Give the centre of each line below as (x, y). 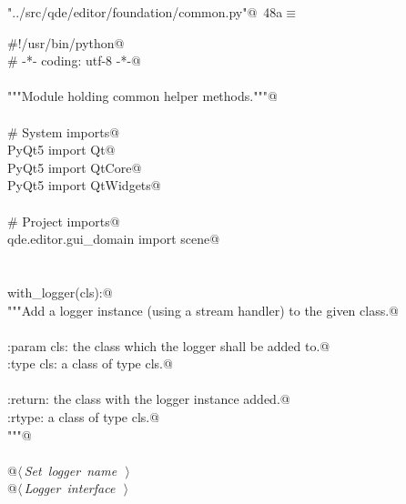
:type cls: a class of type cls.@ (90, 363)
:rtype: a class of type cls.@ (84, 417)
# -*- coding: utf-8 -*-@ (74, 60)
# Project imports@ (64, 221)
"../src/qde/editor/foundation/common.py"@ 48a (145, 12)
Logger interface (70, 488)
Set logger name (71, 470)
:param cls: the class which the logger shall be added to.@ (169, 345)
